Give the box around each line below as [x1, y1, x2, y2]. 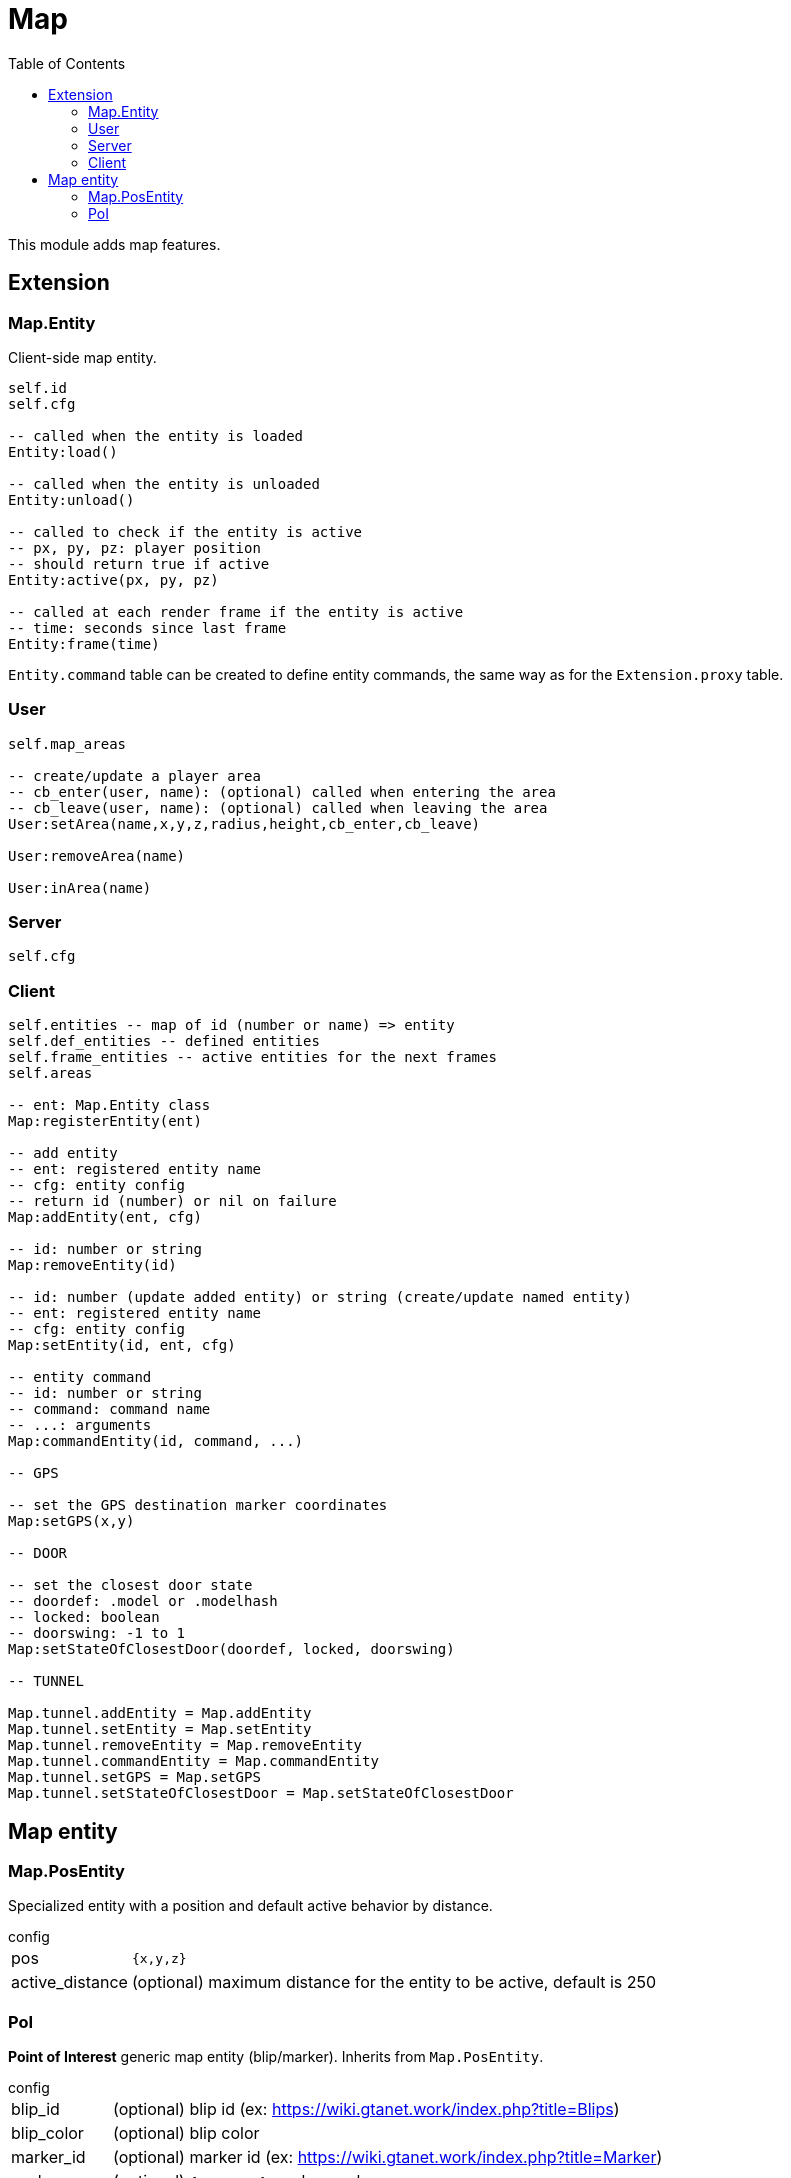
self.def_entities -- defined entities [8, 1033, 320, 1050]
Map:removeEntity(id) [8, 1257, 177, 1274]
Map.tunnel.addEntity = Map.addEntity [8, 1705, 312, 1722]
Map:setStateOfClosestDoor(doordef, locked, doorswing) [8, 1641, 455, 1658]
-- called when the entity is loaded [8, 427, 304, 444]
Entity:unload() [8, 491, 135, 508]
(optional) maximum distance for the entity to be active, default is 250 [131, 1972, 657, 1993]
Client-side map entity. [8, 348, 157, 366]
